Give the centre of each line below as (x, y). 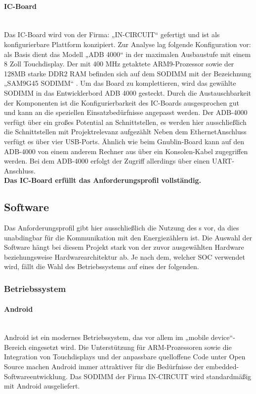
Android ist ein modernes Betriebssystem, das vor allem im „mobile (107, 337)
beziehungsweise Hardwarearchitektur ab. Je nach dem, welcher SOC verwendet (125, 256)
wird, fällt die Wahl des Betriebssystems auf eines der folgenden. (102, 266)
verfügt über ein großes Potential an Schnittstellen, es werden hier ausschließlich (125, 122)
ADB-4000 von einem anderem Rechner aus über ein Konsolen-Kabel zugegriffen (126, 151)
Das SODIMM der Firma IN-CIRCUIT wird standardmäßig (161, 376)
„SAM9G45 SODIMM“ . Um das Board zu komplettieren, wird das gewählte (120, 83)
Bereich (15, 347)
